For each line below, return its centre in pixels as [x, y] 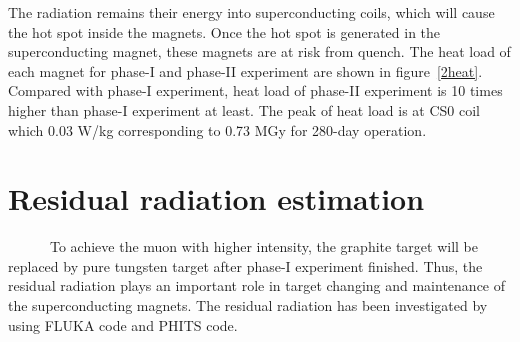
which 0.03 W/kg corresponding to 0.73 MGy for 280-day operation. [217, 129]
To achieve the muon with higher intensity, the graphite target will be [263, 246]
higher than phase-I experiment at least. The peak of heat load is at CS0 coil [244, 109]
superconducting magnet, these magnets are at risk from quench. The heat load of [259, 51]
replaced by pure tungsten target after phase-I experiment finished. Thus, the [245, 265]
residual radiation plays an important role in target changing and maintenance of [257, 285]
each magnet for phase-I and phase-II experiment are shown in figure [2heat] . [245, 70]
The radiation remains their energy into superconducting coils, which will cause [251, 12]
